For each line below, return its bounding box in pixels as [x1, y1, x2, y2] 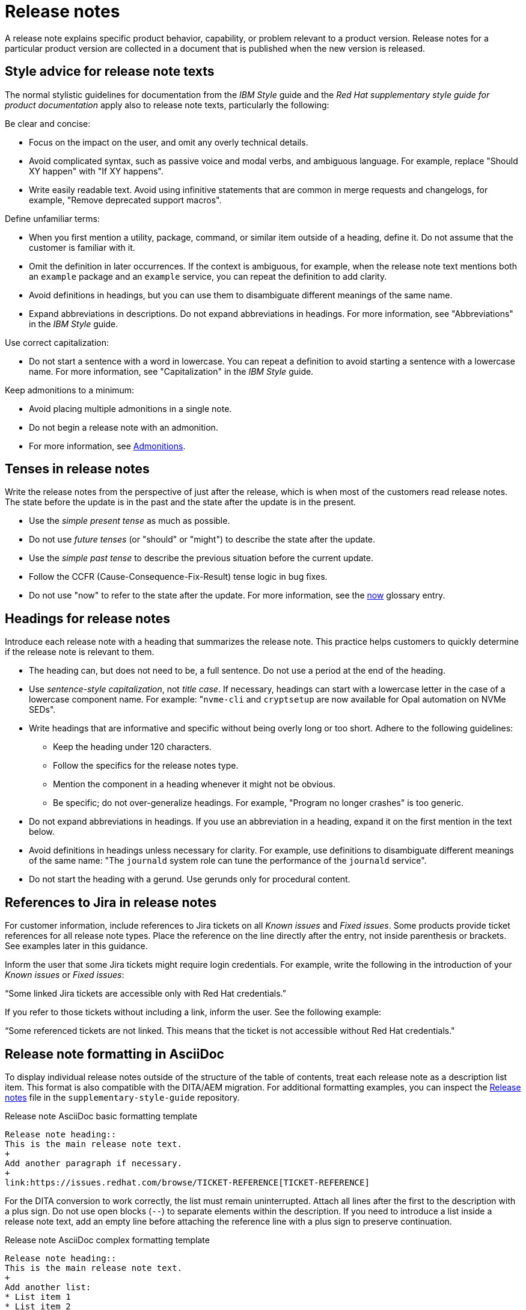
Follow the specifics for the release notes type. [53, 760, 239, 771]
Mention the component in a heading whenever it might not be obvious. [53, 779, 335, 790]
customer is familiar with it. [29, 242, 135, 253]
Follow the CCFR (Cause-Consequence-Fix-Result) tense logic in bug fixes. [29, 571, 328, 582]
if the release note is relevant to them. [5, 647, 154, 657]
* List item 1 [5, 1291, 71, 1302]
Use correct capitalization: [5, 337, 109, 348]
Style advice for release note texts [5, 64, 215, 79]
